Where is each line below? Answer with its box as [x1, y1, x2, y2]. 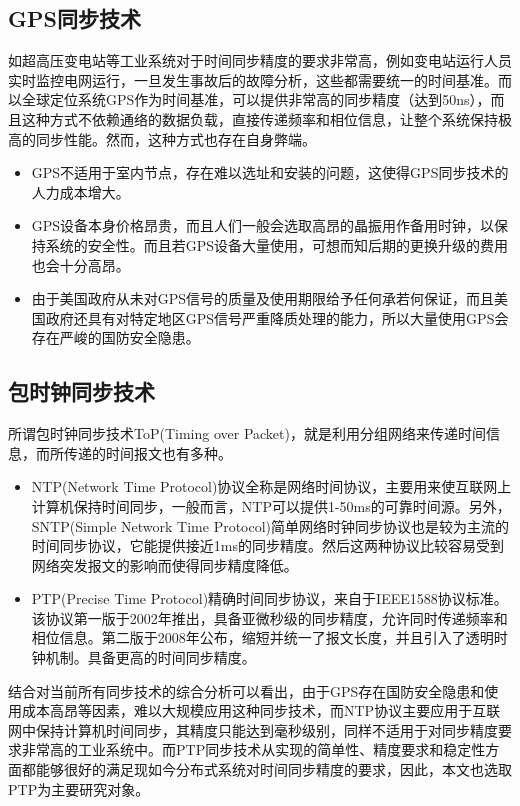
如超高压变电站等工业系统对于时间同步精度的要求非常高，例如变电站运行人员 [8, 50, 512, 71]
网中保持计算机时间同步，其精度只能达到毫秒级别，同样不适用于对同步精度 [8, 719, 498, 740]
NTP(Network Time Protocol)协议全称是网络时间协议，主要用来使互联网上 [31, 476, 512, 497]
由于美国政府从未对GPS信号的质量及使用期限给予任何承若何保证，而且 [31, 288, 495, 309]
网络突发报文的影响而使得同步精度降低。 [31, 554, 298, 575]
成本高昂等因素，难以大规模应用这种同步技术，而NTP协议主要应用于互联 [21, 700, 501, 721]
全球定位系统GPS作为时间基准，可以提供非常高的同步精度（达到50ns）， [21, 89, 491, 110]
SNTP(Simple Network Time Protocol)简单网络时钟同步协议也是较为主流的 [31, 515, 510, 536]
